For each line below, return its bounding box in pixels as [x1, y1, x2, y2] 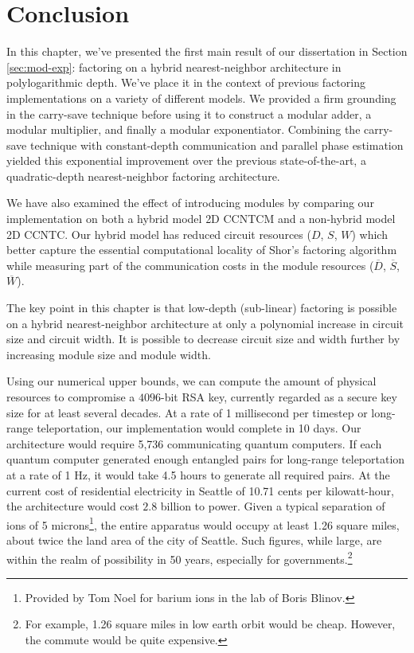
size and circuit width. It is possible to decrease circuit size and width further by [6, 330, 400, 347]
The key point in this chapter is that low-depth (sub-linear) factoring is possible [6, 299, 397, 316]
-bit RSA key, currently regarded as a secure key [160, 389, 397, 405]
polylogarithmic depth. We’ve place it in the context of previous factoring [6, 74, 365, 91]
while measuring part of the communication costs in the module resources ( [6, 256, 374, 273]
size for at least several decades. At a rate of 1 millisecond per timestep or [6, 404, 368, 420]
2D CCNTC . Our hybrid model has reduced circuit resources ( [6, 225, 311, 242]
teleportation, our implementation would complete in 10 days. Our [37, 420, 361, 436]
